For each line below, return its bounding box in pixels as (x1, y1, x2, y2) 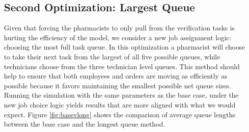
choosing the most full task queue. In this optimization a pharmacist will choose (4, 42, 245, 52)
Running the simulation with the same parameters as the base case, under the (4, 90, 239, 100)
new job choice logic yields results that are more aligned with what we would (4, 99, 236, 109)
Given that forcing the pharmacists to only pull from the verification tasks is (4, 23, 235, 33)
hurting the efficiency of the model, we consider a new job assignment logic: (4, 32, 231, 42)
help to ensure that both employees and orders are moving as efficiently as (4, 71, 227, 81)
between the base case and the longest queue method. (4, 119, 166, 129)
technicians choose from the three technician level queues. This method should (4, 61, 240, 71)
